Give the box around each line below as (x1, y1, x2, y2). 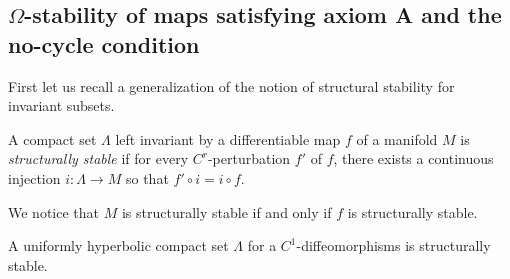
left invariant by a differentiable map (115, 128, 341, 149)
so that (125, 167, 169, 188)
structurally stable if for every (8, 148, 189, 169)
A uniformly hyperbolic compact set (8, 235, 229, 256)
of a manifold (356, 128, 438, 149)
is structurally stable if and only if (121, 201, 332, 222)
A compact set (8, 128, 97, 149)
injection (8, 167, 61, 188)
